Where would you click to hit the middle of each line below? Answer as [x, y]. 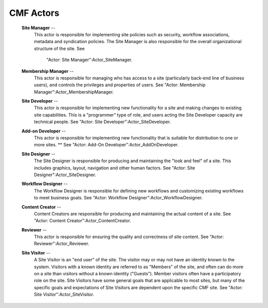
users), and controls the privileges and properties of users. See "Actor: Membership [120, 85]
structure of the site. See [59, 48]
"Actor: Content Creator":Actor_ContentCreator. [83, 221]
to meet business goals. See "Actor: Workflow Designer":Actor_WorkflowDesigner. [118, 198]
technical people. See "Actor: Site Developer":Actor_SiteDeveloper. [102, 122]
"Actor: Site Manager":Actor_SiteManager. [89, 60]
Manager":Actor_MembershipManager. [74, 92]
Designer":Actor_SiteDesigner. [65, 175]
